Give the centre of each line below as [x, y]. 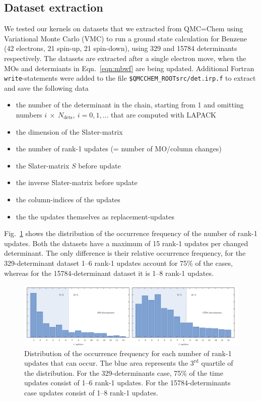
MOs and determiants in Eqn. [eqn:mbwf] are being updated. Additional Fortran [129, 68]
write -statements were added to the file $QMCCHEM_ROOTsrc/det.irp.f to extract [130, 78]
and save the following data [46, 88]
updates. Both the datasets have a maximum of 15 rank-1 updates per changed [126, 243]
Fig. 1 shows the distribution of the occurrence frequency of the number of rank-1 [131, 233]
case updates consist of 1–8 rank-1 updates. [91, 393]
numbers [29, 115]
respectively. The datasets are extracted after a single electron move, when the [125, 58]
